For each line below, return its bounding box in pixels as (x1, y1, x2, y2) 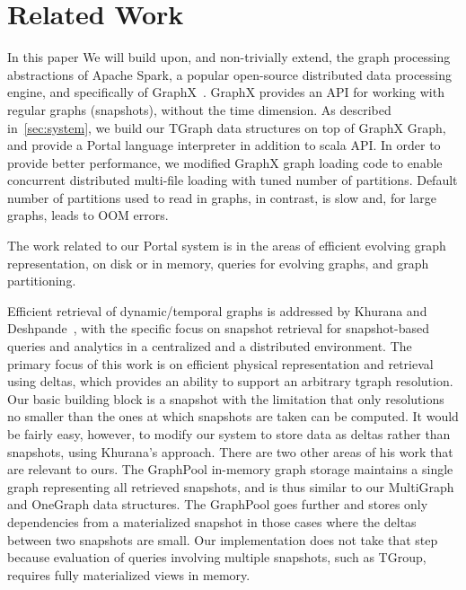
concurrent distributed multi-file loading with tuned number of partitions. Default (7, 171, 458, 189)
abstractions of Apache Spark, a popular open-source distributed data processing (7, 65, 453, 84)
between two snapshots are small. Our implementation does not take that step (7, 530, 438, 549)
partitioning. (7, 271, 76, 290)
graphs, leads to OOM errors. (7, 206, 169, 225)
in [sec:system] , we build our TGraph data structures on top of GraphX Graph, (7, 118, 446, 136)
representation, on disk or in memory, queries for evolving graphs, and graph (7, 253, 429, 272)
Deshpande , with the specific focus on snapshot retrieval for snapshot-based (7, 319, 429, 338)
